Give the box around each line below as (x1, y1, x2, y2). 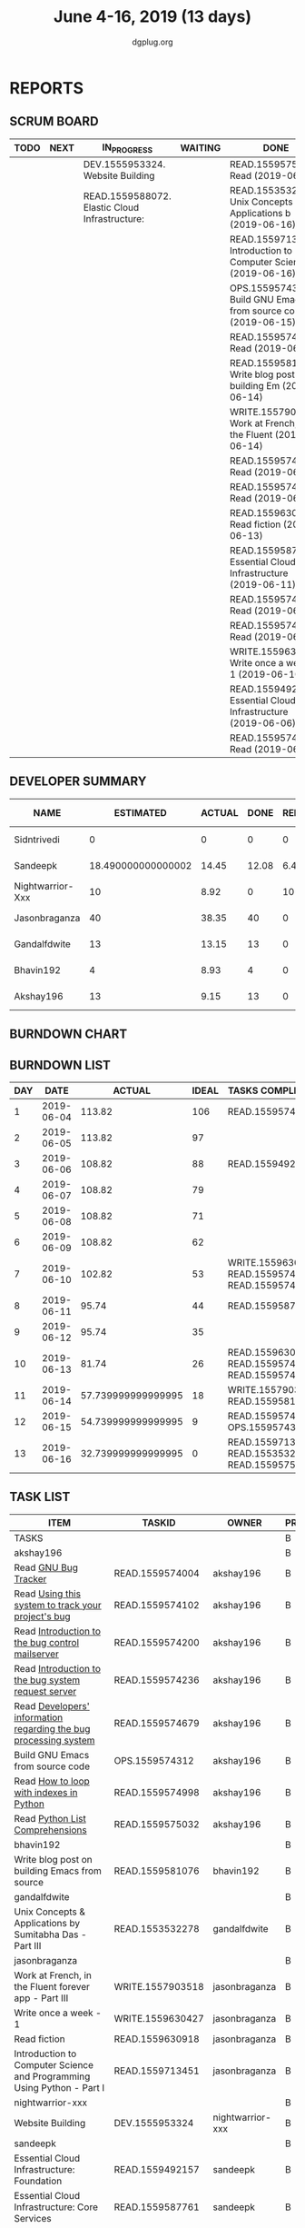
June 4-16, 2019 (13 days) (53, 6, 252, 27)
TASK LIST (9, 1489, 71, 1505)
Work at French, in (14, 1969, 93, 1982)
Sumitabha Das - (14, 1928, 88, 1941)
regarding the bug (14, 1722, 91, 1735)
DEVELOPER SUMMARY (9, 774, 147, 790)
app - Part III (14, 1992, 69, 2004)
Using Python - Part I (14, 2081, 105, 2094)
